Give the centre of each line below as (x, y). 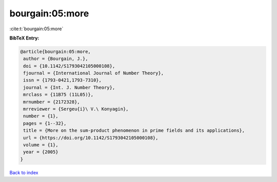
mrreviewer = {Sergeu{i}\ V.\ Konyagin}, (76, 109)
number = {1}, (41, 116)
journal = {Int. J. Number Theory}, (69, 87)
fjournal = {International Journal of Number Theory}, (94, 73)
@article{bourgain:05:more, (55, 52)
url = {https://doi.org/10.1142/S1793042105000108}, (91, 138)
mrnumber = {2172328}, (52, 102)
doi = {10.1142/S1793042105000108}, (69, 66)
